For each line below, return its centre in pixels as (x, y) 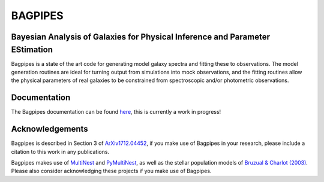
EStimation (32, 49)
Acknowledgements (49, 129)
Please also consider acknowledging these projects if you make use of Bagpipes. (111, 171)
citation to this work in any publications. (60, 151)
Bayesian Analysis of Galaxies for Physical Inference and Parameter (140, 37)
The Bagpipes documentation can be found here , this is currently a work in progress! (116, 112)
